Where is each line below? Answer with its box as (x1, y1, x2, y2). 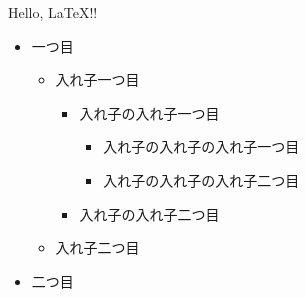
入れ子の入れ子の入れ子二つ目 (103, 169, 300, 190)
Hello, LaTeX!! (8, 2, 98, 22)
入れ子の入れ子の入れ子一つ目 (103, 136, 300, 157)
